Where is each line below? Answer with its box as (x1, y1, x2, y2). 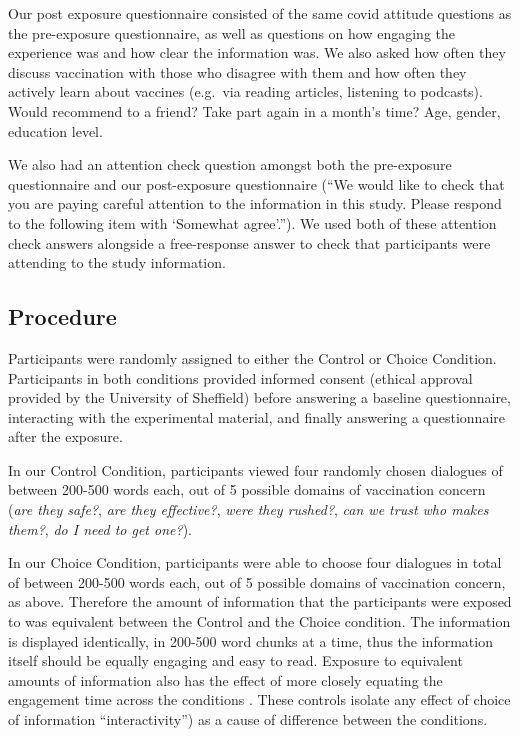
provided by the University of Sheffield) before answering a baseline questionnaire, (8, 387, 511, 408)
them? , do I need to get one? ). (8, 518, 192, 539)
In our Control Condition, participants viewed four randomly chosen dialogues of (8, 459, 503, 480)
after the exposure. (8, 426, 123, 447)
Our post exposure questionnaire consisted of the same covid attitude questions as (8, 3, 512, 23)
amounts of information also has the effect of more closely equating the (8, 669, 443, 690)
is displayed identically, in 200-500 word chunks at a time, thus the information (8, 630, 493, 651)
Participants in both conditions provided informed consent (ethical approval (8, 367, 473, 388)
